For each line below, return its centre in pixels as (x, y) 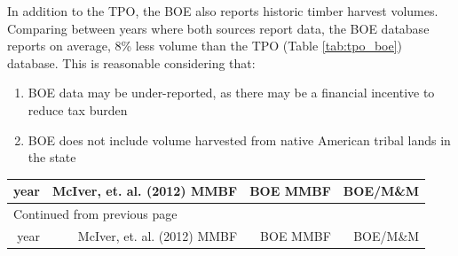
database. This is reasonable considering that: (131, 62)
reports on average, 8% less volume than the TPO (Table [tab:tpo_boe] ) (205, 46)
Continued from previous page (95, 214)
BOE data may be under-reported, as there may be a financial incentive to (231, 93)
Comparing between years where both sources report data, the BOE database (218, 28)
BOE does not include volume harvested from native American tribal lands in (239, 140)
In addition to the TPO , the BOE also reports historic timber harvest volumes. (223, 11)
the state (52, 157)
